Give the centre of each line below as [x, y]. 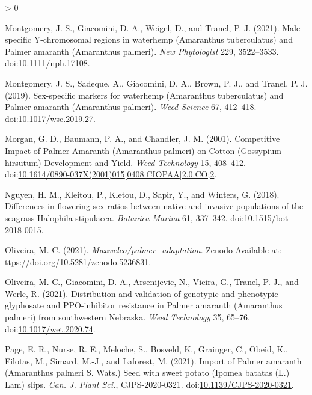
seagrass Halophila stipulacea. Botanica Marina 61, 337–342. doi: [124, 217]
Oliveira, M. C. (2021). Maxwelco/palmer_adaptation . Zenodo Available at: [143, 250]
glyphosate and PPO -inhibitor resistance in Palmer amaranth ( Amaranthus [144, 305]
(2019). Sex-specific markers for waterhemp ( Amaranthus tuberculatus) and [144, 95]
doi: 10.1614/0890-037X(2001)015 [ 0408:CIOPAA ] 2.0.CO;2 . [111, 174]
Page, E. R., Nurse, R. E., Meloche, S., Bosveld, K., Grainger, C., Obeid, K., [146, 349]
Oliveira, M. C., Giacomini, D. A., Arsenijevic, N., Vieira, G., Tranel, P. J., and [152, 282]
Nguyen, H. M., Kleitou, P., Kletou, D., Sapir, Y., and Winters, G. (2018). [142, 194]
